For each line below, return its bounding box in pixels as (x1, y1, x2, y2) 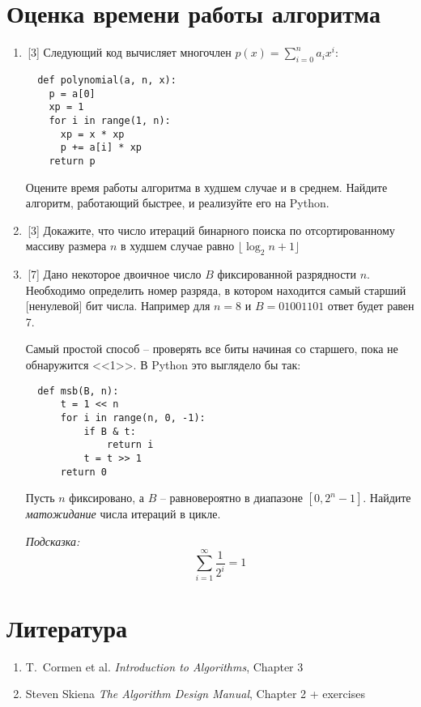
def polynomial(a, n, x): (37, 74, 176, 86)
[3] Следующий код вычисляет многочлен (28, 44, 232, 61)
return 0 (60, 466, 108, 478)
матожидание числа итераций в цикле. (25, 505, 221, 522)
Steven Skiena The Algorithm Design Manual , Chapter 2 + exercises (25, 685, 365, 702)
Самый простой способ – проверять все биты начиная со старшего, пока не (25, 340, 398, 357)
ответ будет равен (327, 297, 415, 314)
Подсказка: (25, 532, 80, 549)
